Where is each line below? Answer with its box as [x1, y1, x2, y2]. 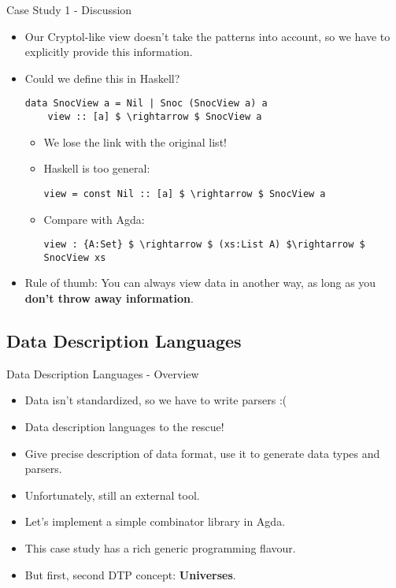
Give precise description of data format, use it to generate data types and [24, 445, 380, 461]
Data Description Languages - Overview [6, 365, 199, 381]
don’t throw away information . [24, 290, 194, 307]
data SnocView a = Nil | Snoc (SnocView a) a [24, 98, 268, 110]
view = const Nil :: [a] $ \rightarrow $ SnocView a [43, 188, 326, 199]
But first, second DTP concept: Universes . [24, 566, 236, 582]
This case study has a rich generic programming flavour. [24, 539, 296, 556]
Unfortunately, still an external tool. [24, 486, 200, 503]
